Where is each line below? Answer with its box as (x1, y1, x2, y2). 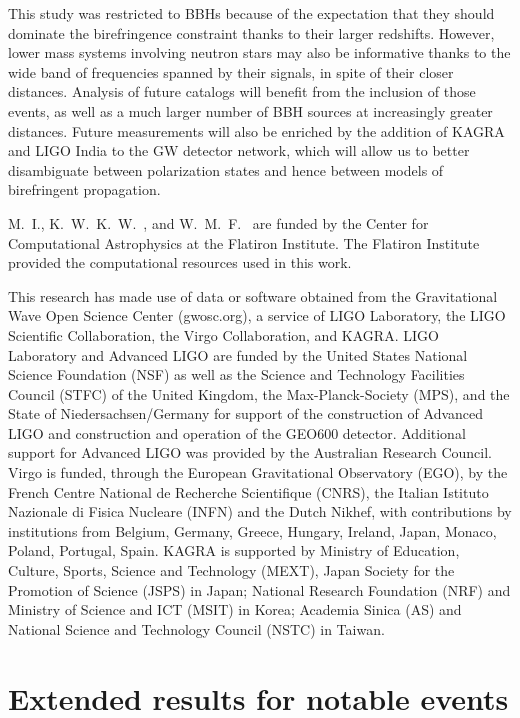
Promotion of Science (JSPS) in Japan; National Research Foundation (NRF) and (8, 579, 511, 600)
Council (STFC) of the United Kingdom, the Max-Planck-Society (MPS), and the (8, 383, 510, 404)
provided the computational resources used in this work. (8, 252, 352, 273)
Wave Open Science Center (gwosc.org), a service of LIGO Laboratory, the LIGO (8, 305, 506, 326)
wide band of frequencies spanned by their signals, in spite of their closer (8, 61, 454, 82)
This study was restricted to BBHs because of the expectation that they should (8, 3, 495, 23)
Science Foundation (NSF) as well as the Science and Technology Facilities (8, 364, 465, 385)
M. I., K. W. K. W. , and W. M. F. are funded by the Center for (8, 212, 429, 233)
